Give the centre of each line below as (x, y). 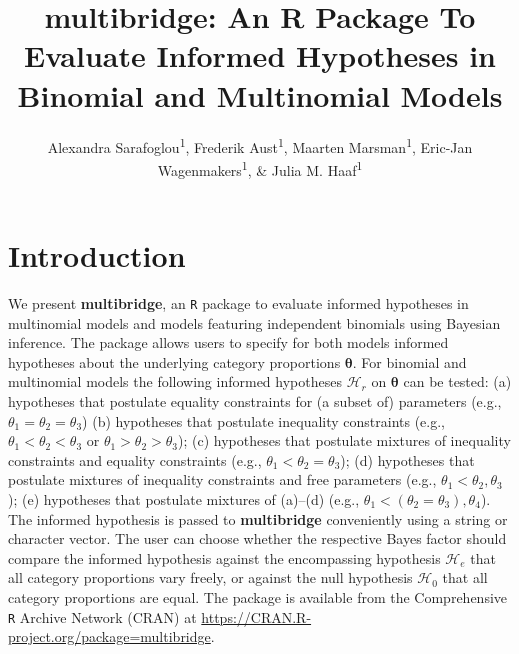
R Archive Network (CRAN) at (102, 616)
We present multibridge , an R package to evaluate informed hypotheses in (238, 302)
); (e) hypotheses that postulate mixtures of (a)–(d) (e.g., (184, 498)
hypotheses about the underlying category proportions (174, 361)
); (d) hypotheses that (407, 459)
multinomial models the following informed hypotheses (175, 381)
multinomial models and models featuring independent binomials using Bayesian (254, 322)
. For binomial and (409, 361)
